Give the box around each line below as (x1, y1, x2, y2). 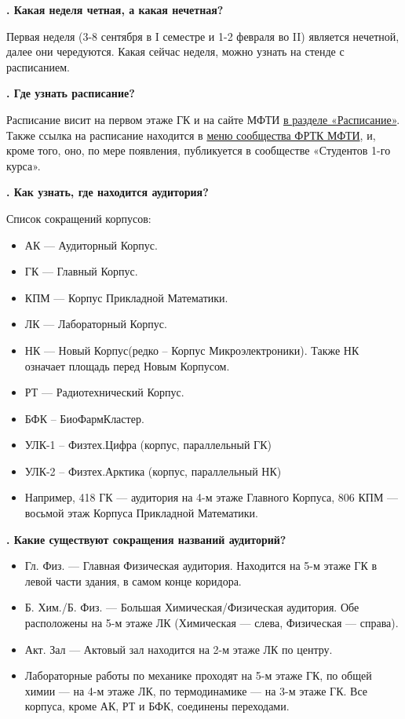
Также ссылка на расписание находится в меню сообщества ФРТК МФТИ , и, (6, 126, 376, 143)
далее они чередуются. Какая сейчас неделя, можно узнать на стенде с (6, 43, 345, 60)
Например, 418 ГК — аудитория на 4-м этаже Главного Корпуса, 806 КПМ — (24, 489, 399, 505)
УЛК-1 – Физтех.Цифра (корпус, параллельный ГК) (24, 436, 272, 453)
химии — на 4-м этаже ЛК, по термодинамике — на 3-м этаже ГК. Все (24, 682, 368, 699)
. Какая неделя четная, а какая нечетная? (6, 2, 224, 17)
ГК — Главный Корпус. (24, 263, 138, 279)
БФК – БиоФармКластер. (24, 410, 144, 426)
